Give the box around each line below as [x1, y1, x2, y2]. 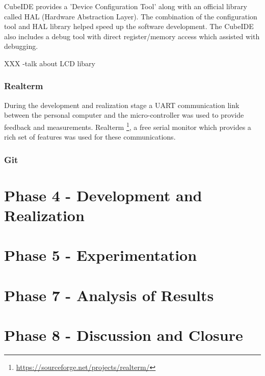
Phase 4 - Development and [4, 184, 202, 205]
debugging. [4, 41, 38, 51]
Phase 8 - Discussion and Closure [4, 325, 243, 345]
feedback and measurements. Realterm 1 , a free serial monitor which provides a [4, 120, 251, 132]
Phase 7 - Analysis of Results [4, 284, 214, 305]
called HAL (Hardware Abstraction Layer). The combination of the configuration [4, 11, 257, 21]
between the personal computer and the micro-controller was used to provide [4, 110, 244, 120]
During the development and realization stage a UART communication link [4, 99, 240, 110]
